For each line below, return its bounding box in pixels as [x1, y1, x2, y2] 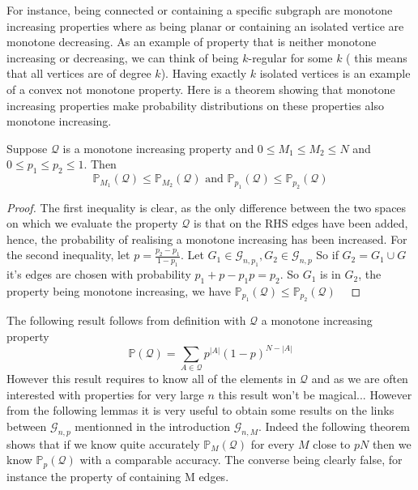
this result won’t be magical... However [218, 386, 412, 403]
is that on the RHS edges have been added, [193, 215, 408, 232]
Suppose [6, 139, 48, 156]
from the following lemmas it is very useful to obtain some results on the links [6, 402, 395, 419]
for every [250, 435, 295, 452]
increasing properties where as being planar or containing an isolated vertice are [6, 17, 404, 34]
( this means [346, 49, 407, 66]
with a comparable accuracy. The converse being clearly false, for [79, 451, 403, 468]
